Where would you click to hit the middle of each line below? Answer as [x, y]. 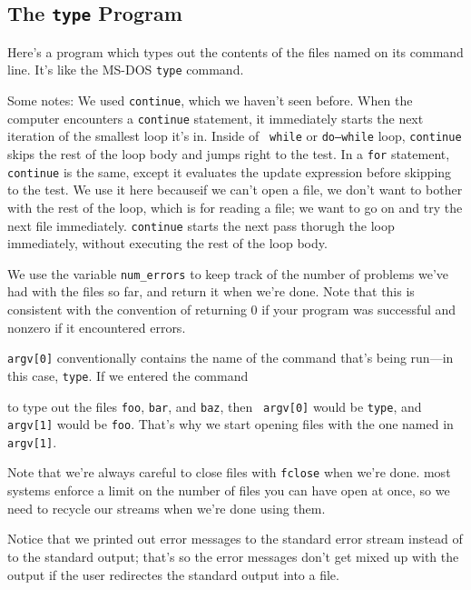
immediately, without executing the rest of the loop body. [167, 243]
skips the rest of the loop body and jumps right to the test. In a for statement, [229, 154]
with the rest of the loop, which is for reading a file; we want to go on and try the [235, 207]
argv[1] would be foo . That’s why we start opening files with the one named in [231, 424]
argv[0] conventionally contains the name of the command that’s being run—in [231, 358]
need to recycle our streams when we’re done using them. [167, 508]
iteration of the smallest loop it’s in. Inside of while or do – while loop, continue [235, 136]
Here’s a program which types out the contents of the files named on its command [235, 51]
